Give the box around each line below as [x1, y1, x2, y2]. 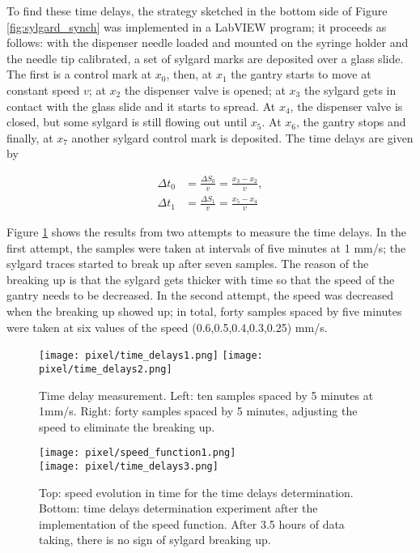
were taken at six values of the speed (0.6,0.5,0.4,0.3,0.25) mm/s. [6, 318, 328, 335]
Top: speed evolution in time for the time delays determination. [39, 483, 354, 500]
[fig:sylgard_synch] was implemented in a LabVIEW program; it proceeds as [6, 18, 387, 35]
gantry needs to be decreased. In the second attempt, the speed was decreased [6, 287, 394, 304]
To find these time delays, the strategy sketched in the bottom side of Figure [6, 2, 388, 19]
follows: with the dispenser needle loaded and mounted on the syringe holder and [6, 34, 409, 51]
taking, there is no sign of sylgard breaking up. [39, 531, 271, 548]
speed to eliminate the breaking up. [39, 418, 215, 435]
